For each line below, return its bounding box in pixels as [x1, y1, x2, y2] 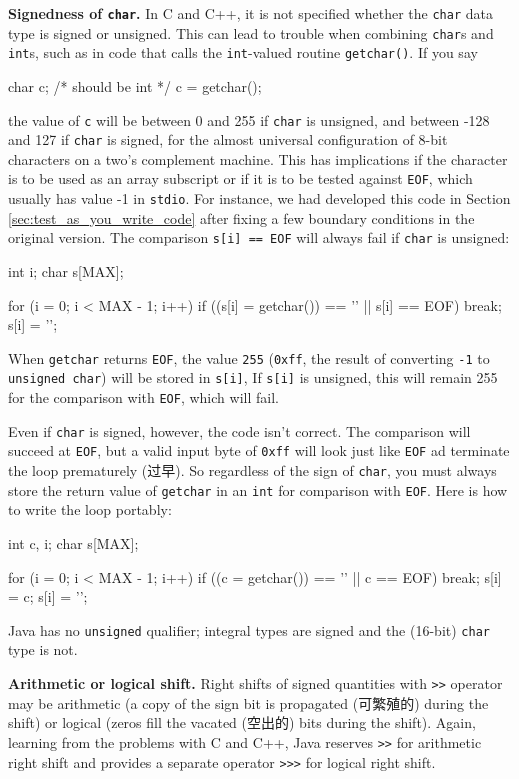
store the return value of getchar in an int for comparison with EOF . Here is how [8, 479, 508, 500]
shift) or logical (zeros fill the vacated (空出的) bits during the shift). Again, [8, 712, 476, 733]
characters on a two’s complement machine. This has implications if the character [8, 148, 508, 169]
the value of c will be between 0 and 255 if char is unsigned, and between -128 [8, 109, 490, 130]
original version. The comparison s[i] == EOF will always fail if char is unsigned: [8, 227, 510, 248]
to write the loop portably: [8, 499, 172, 520]
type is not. [8, 639, 78, 660]
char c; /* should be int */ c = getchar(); [8, 75, 262, 96]
